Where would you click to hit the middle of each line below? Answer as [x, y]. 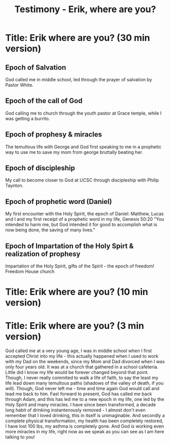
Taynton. [14, 186]
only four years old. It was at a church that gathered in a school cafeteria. [82, 367]
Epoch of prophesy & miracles [54, 135]
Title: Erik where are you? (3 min [75, 326]
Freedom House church [30, 271]
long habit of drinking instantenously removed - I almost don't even [75, 410]
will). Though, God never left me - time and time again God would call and [82, 389]
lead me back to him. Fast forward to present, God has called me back [79, 394]
